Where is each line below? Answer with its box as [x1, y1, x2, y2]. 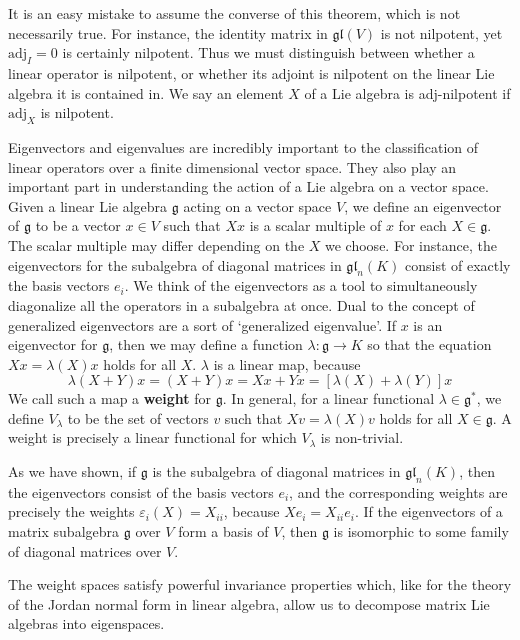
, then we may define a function [109, 334, 303, 355]
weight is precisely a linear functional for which [8, 427, 297, 448]
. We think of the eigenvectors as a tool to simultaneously [124, 275, 478, 296]
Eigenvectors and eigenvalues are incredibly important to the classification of [8, 136, 479, 157]
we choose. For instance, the [325, 234, 497, 255]
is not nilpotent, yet [380, 22, 503, 43]
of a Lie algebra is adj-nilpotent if [304, 82, 511, 103]
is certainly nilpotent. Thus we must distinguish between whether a [62, 42, 475, 63]
